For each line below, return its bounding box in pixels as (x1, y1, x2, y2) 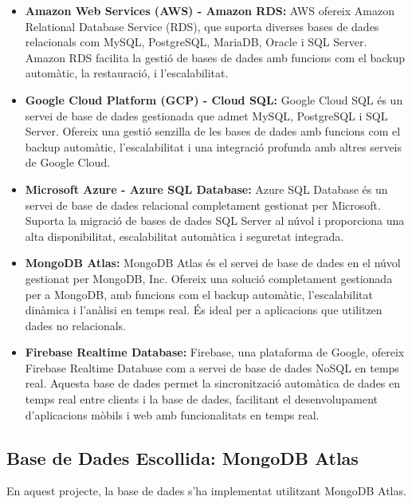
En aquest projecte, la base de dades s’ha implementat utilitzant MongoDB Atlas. (6, 482, 406, 499)
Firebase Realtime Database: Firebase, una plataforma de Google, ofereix (25, 344, 405, 360)
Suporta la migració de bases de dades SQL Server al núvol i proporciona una (25, 212, 405, 229)
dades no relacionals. (25, 317, 126, 333)
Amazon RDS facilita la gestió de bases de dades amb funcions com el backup (25, 49, 406, 65)
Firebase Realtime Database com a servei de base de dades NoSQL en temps (25, 359, 399, 376)
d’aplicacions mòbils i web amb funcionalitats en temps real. (25, 406, 320, 423)
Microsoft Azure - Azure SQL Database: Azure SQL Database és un (25, 180, 388, 197)
